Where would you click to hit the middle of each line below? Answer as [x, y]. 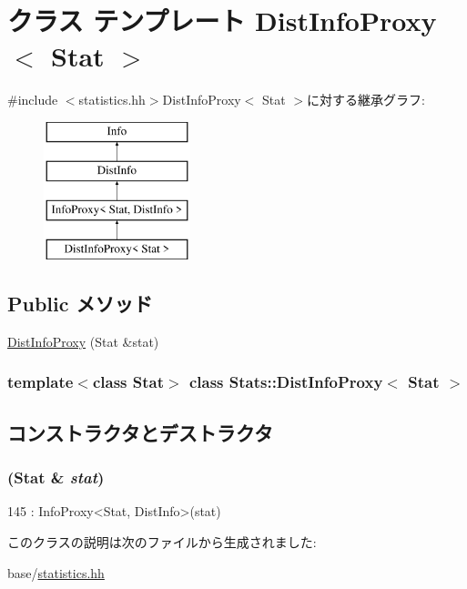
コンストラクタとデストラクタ [140, 432]
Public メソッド [80, 304]
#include [33, 100]
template [41, 382]
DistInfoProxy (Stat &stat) [83, 341]
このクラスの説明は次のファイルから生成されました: [162, 541]
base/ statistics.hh [56, 572]
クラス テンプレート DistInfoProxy [222, 20]
